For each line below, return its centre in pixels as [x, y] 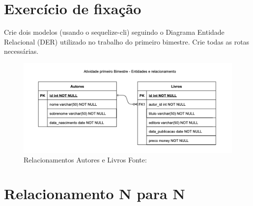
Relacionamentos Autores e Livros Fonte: [85, 160]
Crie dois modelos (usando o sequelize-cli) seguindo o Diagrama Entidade [114, 32]
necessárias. [21, 51]
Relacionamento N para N [95, 194]
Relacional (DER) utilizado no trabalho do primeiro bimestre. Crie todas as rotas [127, 41]
